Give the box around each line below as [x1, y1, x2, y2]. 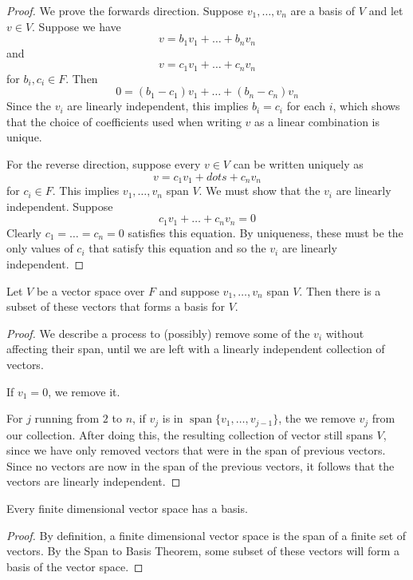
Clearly [6, 224, 41, 240]
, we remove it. [48, 383, 120, 399]
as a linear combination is [254, 113, 380, 129]
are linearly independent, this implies [67, 97, 249, 114]
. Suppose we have [32, 18, 121, 34]
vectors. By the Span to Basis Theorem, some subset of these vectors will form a [6, 542, 400, 559]
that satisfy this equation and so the [88, 240, 266, 256]
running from [34, 410, 100, 427]
